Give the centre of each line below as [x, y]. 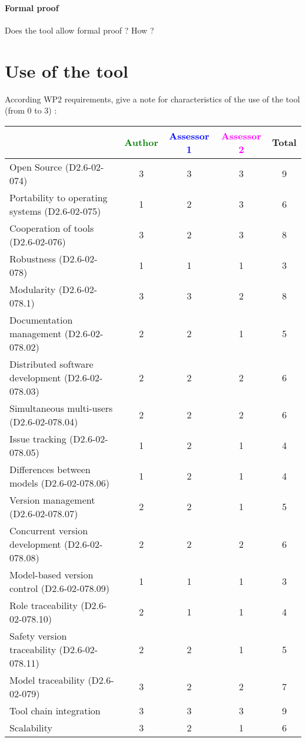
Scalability [31, 727]
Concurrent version [49, 530]
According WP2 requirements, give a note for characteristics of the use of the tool [152, 99]
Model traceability [47, 680]
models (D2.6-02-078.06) [60, 483]
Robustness [33, 258]
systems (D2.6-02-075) [55, 211]
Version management [52, 500]
